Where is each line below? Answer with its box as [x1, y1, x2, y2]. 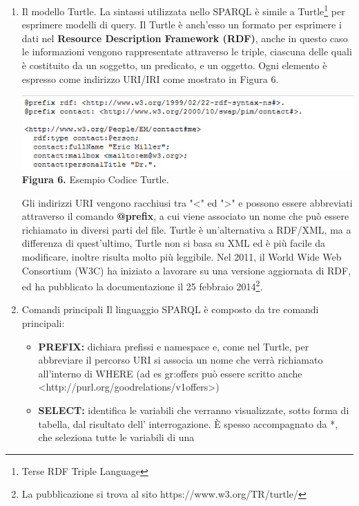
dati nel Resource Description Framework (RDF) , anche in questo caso [21, 30, 348, 45]
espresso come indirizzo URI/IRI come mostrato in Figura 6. [21, 71, 279, 86]
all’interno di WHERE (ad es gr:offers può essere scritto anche [38, 366, 302, 380]
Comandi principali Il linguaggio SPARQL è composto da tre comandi [21, 302, 319, 317]
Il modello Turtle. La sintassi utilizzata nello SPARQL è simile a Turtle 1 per [21, 2, 345, 18]
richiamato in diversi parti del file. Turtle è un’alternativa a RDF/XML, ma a [21, 222, 351, 236]
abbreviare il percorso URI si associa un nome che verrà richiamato [38, 353, 323, 367]
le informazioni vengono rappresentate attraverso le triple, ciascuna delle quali [21, 44, 352, 59]
